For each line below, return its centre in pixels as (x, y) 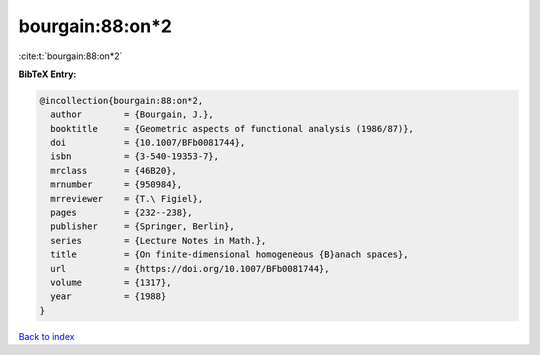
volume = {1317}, (111, 282)
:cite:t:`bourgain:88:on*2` (70, 56)
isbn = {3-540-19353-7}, (135, 156)
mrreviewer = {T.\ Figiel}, (127, 198)
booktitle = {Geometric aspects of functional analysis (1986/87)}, (232, 128)
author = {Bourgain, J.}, (132, 114)
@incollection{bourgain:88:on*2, (121, 100)
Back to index (46, 336)
